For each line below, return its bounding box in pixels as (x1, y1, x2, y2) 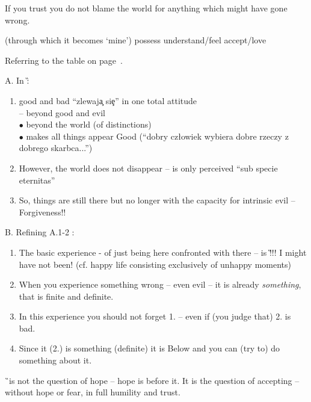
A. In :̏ (5, 74, 29, 87)
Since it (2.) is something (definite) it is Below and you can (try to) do (19, 342, 280, 354)
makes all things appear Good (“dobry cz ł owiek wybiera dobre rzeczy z (26, 129, 289, 142)
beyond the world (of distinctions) (26, 118, 152, 131)
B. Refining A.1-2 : (5, 226, 75, 238)
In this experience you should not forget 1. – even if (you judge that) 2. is (19, 310, 291, 323)
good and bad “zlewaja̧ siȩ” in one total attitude (19, 94, 197, 107)
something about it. (19, 354, 92, 366)
